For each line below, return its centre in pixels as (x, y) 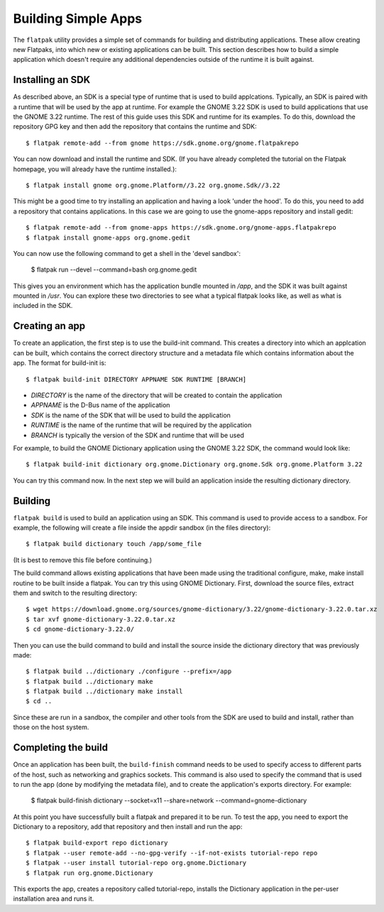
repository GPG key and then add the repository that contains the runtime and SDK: (135, 127)
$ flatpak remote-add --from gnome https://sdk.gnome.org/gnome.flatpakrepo (163, 143)
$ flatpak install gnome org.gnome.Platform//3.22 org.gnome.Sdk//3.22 (153, 185)
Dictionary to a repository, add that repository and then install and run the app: (128, 827)
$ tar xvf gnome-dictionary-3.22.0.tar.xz (101, 619)
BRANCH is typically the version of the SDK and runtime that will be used (137, 435)
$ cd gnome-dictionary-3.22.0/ (80, 629)
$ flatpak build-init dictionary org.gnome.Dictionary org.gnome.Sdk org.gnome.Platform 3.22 (194, 465)
